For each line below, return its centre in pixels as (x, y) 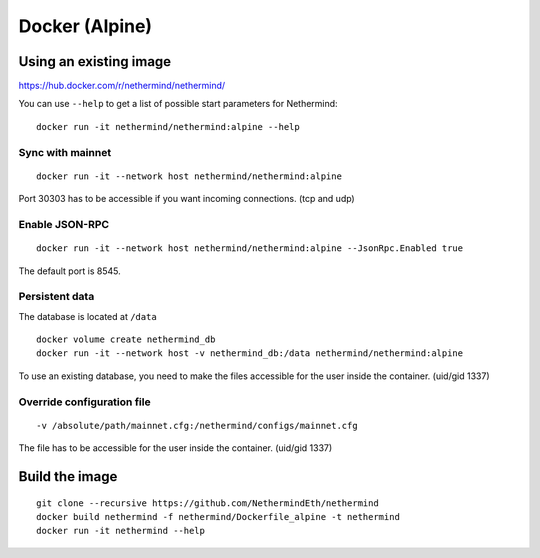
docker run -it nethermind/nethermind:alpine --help (168, 126)
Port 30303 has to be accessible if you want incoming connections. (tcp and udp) (186, 199)
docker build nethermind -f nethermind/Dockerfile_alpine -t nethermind (218, 516)
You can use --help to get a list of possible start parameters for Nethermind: (178, 104)
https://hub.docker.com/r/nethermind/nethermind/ (122, 86)
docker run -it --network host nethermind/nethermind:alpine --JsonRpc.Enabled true (250, 248)
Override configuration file (84, 402)
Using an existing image (95, 61)
